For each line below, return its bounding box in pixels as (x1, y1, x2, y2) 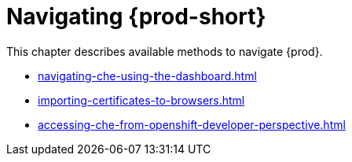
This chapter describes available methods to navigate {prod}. (6, 44, 323, 58)
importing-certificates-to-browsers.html (38, 93, 245, 107)
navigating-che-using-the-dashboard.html (38, 68, 257, 83)
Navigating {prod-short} (6, 3, 266, 30)
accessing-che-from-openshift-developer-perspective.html (38, 117, 346, 131)
